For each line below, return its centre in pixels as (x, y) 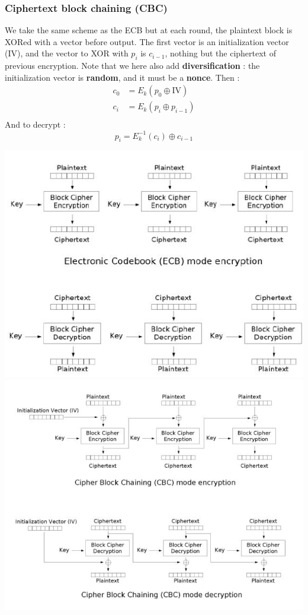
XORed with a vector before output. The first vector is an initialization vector (147, 41)
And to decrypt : (35, 124)
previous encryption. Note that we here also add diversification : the (132, 66)
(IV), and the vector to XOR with (67, 53)
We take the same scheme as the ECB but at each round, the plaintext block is (149, 30)
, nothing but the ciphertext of (221, 53)
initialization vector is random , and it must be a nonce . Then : (122, 77)
